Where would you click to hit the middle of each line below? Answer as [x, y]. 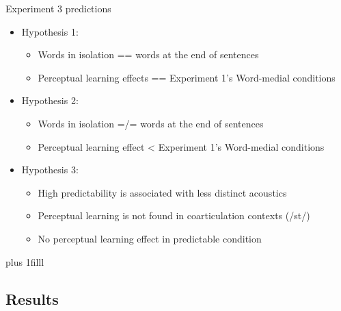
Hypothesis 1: [50, 31]
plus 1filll [25, 261]
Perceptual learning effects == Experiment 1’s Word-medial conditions [187, 77]
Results [32, 298]
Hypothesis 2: [50, 100]
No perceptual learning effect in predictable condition [150, 238]
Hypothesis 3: [50, 170]
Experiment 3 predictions [58, 8]
